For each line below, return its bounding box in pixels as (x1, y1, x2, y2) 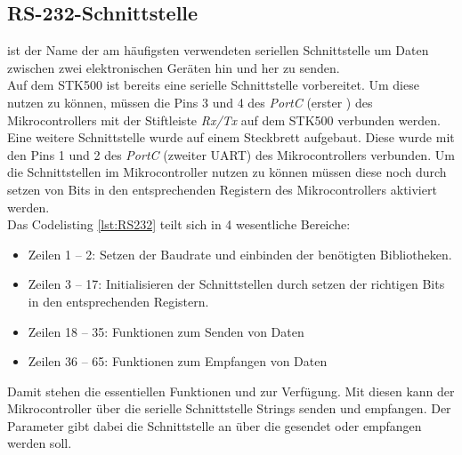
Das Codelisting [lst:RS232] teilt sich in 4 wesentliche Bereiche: (7, 215, 351, 234)
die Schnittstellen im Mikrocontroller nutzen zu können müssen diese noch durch (7, 163, 447, 181)
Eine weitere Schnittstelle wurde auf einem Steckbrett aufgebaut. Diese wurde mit (7, 128, 455, 147)
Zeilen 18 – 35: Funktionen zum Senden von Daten (28, 322, 304, 340)
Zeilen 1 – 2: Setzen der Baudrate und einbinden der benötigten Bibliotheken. (28, 244, 452, 263)
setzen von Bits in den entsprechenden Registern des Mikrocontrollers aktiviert (7, 180, 437, 198)
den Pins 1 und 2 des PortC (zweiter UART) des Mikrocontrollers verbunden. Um (7, 145, 455, 164)
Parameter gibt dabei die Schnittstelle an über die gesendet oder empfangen (7, 416, 422, 435)
